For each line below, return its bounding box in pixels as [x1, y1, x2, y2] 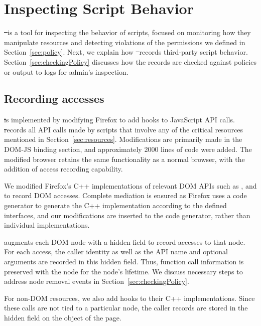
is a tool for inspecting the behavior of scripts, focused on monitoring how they [8, 27, 251, 38]
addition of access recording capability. [4, 164, 123, 174]
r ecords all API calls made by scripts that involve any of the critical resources [4, 124, 243, 134]
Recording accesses [4, 91, 104, 106]
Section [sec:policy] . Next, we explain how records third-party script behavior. [4, 47, 248, 57]
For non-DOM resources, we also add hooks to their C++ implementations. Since [4, 292, 255, 303]
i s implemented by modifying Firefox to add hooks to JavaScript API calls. [4, 114, 235, 125]
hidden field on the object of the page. [4, 312, 121, 322]
